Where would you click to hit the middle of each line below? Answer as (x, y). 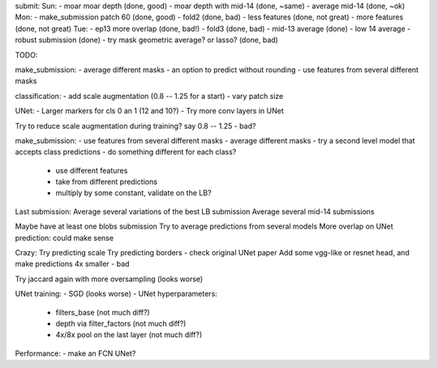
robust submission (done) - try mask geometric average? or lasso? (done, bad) (147, 40)
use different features (92, 170)
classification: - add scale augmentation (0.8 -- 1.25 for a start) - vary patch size (149, 96)
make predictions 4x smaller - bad (72, 264)
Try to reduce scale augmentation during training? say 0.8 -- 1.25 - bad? (135, 126)
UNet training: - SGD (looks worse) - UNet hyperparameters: (116, 294)
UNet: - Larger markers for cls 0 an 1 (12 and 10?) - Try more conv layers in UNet (149, 111)
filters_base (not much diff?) (103, 312)
